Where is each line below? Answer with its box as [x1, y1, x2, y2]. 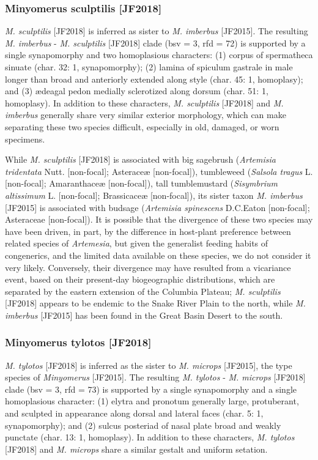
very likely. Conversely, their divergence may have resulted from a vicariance [5, 261, 291, 273]
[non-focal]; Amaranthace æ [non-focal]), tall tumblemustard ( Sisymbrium [5, 177, 278, 190]
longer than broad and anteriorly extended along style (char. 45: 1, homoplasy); [5, 72, 303, 85]
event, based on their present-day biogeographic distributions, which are [5, 273, 275, 286]
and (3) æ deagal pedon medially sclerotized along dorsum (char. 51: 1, [5, 84, 268, 97]
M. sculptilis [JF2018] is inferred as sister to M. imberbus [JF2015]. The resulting [5, 24, 308, 37]
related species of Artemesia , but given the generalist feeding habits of [5, 237, 268, 250]
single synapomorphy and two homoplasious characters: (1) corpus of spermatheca [5, 48, 313, 61]
